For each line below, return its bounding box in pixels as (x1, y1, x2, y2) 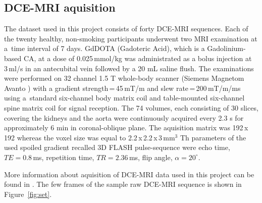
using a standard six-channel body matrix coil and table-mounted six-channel (4, 92, 245, 103)
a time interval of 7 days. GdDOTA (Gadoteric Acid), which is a (4, 43, 205, 54)
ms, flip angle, (129, 151, 173, 162)
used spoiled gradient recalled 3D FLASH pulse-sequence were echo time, (4, 142, 230, 153)
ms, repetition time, (33, 151, 94, 162)
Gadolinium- (207, 43, 246, 54)
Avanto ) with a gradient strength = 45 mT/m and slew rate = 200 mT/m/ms (4, 82, 241, 93)
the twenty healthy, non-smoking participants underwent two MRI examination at (4, 33, 257, 43)
